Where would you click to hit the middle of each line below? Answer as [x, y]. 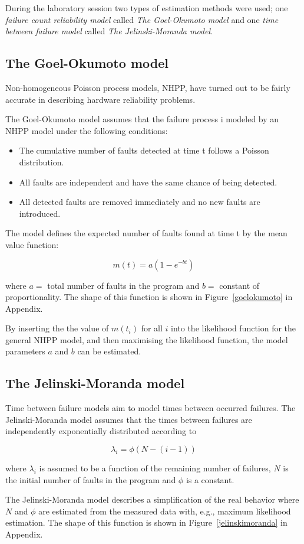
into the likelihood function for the [234, 328]
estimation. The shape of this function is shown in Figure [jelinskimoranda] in [146, 522]
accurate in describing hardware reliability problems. [100, 99]
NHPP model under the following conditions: [87, 130]
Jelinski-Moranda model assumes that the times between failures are [129, 419]
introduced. [40, 213]
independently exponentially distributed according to [101, 431]
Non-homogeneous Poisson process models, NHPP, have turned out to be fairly [148, 87]
